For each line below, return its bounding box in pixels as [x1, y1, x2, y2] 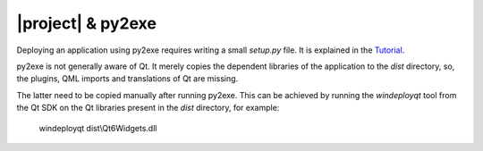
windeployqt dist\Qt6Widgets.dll [38, 122, 157, 133]
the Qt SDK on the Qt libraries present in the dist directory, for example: [16, 103, 280, 113]
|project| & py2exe [16, 13, 157, 33]
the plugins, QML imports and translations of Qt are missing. [16, 73, 239, 84]
